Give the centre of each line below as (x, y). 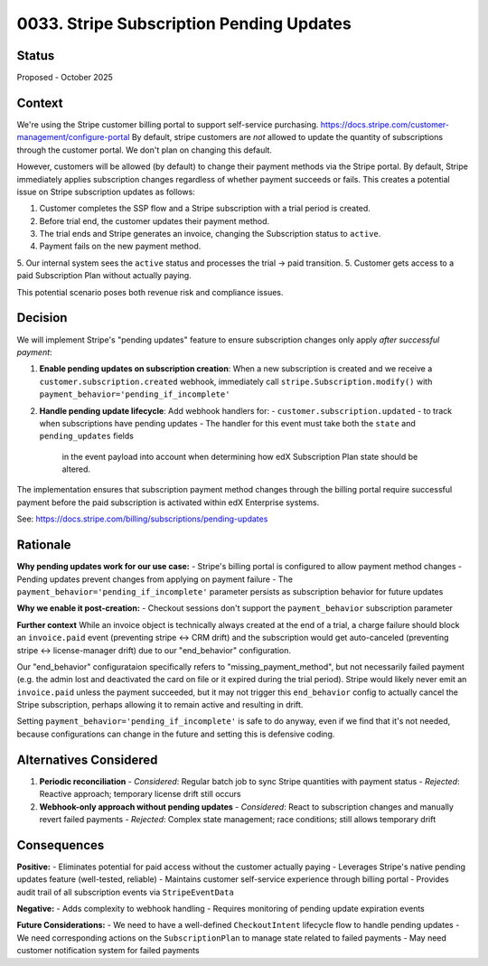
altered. (76, 469)
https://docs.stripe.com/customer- (385, 124)
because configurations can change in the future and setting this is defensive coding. (176, 734)
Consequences (61, 845)
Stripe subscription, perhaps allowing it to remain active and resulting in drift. (160, 705)
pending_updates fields (87, 436)
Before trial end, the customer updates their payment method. (155, 220)
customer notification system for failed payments (108, 951)
